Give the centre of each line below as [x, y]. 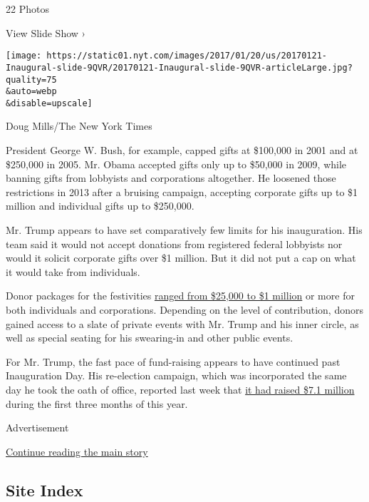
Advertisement [37, 427]
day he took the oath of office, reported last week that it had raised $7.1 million [180, 389]
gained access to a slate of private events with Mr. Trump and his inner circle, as [182, 323]
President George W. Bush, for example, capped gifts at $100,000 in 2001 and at [182, 150]
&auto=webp [31, 92]
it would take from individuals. [73, 271]
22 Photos [27, 9]
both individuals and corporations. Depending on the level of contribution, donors [184, 309]
